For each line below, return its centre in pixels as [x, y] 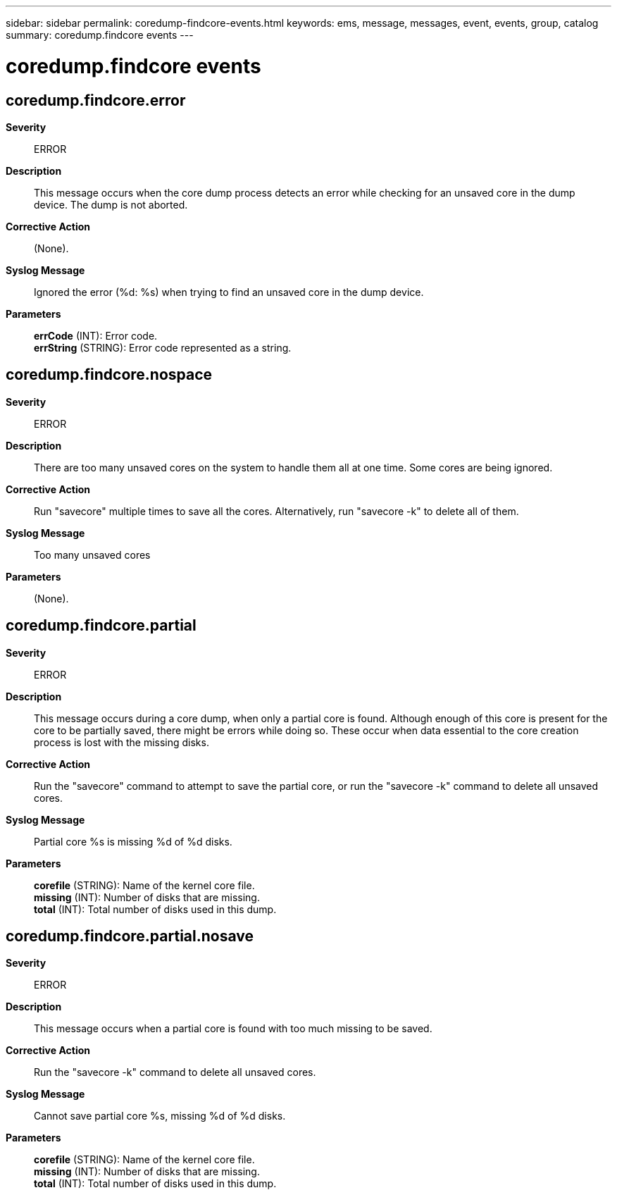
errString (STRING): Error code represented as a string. [163, 347]
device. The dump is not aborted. [111, 204]
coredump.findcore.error [96, 100]
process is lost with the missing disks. [121, 742]
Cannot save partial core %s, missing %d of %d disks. [160, 1116]
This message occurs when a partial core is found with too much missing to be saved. [233, 1029]
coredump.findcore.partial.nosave [130, 936]
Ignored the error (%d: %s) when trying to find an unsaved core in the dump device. [229, 292]
